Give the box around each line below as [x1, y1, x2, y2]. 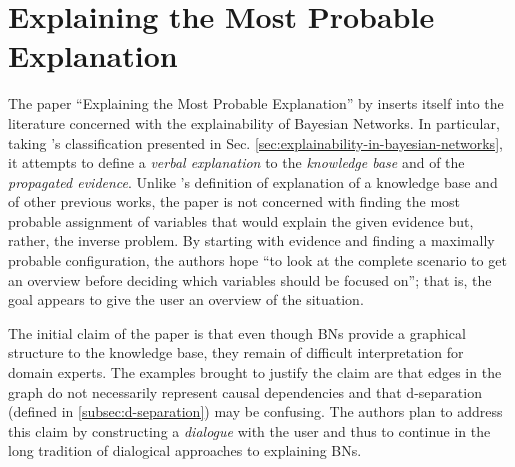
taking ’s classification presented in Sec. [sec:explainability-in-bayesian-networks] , [8, 132, 503, 153]
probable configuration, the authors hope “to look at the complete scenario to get [8, 250, 507, 271]
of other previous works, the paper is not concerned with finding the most [8, 191, 461, 212]
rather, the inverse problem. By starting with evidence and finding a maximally [8, 230, 495, 251]
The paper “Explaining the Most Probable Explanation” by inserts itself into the [8, 93, 504, 114]
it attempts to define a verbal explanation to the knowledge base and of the [8, 152, 465, 173]
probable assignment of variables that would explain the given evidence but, [8, 210, 474, 231]
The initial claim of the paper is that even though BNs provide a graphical [8, 322, 466, 343]
